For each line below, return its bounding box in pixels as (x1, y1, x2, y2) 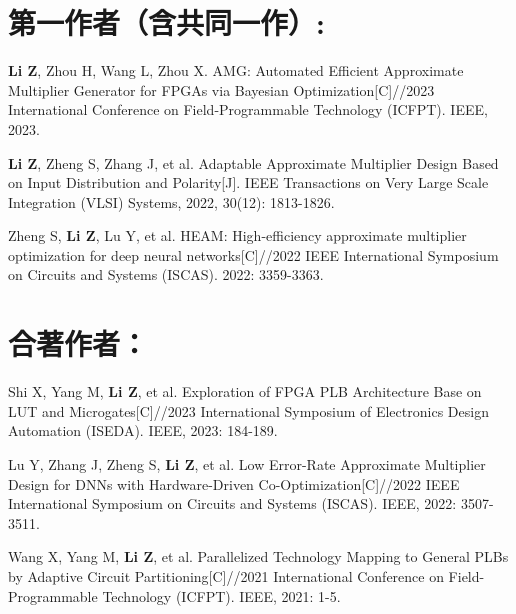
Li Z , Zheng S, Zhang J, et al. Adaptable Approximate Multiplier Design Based (8, 152, 499, 173)
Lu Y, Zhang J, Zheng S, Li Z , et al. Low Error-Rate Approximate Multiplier (8, 453, 486, 474)
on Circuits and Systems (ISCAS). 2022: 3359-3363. (8, 264, 324, 285)
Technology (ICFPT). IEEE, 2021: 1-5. (102, 585, 341, 606)
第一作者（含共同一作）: (8, 2, 325, 43)
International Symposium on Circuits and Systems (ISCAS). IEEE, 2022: (8, 493, 457, 514)
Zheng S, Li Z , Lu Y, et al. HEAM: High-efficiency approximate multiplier (8, 225, 467, 246)
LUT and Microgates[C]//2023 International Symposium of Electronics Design (8, 400, 489, 421)
